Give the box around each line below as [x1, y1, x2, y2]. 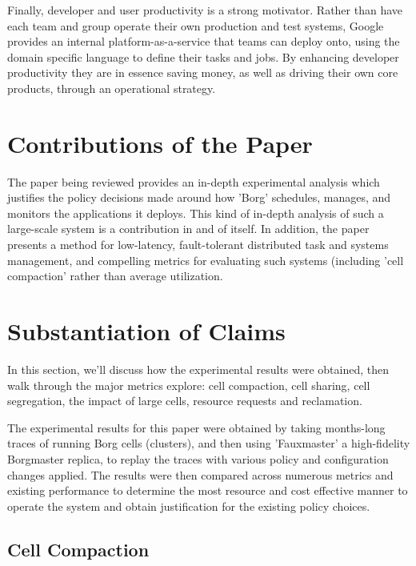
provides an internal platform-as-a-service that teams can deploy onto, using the [7, 33, 400, 50]
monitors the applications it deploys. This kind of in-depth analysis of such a [7, 204, 384, 221]
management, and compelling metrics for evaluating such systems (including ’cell [7, 251, 404, 268]
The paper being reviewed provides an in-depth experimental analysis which [7, 173, 380, 190]
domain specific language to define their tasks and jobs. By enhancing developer [7, 48, 399, 65]
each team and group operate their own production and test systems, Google [7, 17, 384, 34]
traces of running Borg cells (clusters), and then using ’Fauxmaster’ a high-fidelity [7, 435, 410, 452]
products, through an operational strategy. [7, 79, 216, 96]
